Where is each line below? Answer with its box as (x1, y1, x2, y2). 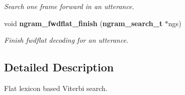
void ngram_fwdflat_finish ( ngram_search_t (4, 18, 163, 28)
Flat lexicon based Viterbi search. (4, 82, 108, 93)
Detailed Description (4, 59, 114, 75)
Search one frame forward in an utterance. (4, 1, 134, 11)
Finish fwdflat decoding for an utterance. (4, 35, 129, 45)
